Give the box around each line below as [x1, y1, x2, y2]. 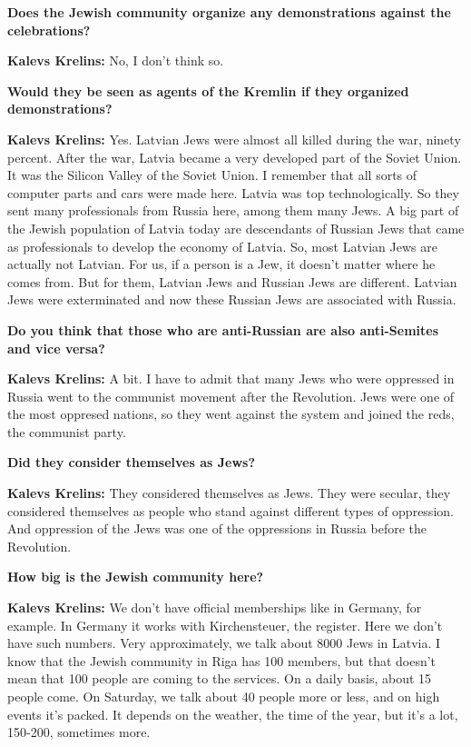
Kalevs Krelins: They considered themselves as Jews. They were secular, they [7, 483, 451, 503]
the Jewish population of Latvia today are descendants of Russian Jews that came [7, 218, 465, 237]
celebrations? [7, 20, 91, 39]
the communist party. [7, 422, 126, 441]
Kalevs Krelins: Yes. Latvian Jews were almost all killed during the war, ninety [7, 129, 461, 148]
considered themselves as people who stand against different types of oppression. [7, 501, 454, 520]
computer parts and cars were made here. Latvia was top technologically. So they [7, 183, 459, 202]
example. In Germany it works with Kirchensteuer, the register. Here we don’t [7, 615, 443, 634]
